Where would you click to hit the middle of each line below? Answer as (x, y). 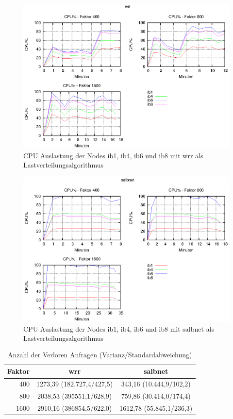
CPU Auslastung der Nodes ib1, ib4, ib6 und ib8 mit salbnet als (119, 328)
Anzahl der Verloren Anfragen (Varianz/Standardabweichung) (100, 354)
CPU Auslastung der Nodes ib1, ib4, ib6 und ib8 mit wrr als (113, 155)
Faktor (19, 371)
